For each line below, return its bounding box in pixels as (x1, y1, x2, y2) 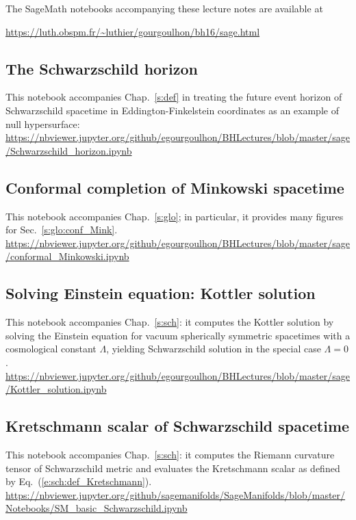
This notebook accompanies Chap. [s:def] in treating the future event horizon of (5, 90, 342, 104)
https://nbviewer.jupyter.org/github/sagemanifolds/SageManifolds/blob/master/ (5, 487, 346, 502)
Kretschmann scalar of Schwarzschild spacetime (5, 415, 350, 437)
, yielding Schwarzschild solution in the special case (106, 341, 321, 356)
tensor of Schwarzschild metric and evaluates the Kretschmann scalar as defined (5, 460, 340, 475)
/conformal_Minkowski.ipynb (5, 249, 129, 263)
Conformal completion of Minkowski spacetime (5, 177, 344, 198)
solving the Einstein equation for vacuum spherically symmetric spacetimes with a (5, 328, 351, 342)
